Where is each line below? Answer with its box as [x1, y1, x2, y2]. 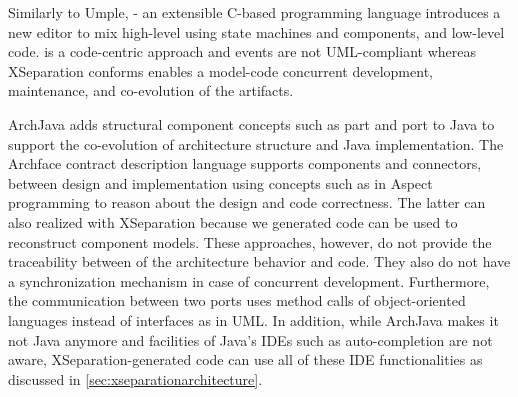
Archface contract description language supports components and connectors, [8, 153, 482, 174]
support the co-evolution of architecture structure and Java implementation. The [8, 133, 504, 154]
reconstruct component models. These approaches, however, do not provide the [8, 231, 492, 252]
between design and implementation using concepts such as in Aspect [8, 172, 433, 193]
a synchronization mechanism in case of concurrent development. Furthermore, [8, 270, 490, 291]
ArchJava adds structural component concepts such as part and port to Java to [8, 113, 495, 134]
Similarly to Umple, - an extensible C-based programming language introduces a [8, 2, 501, 22]
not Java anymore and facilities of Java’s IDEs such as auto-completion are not [8, 329, 493, 350]
